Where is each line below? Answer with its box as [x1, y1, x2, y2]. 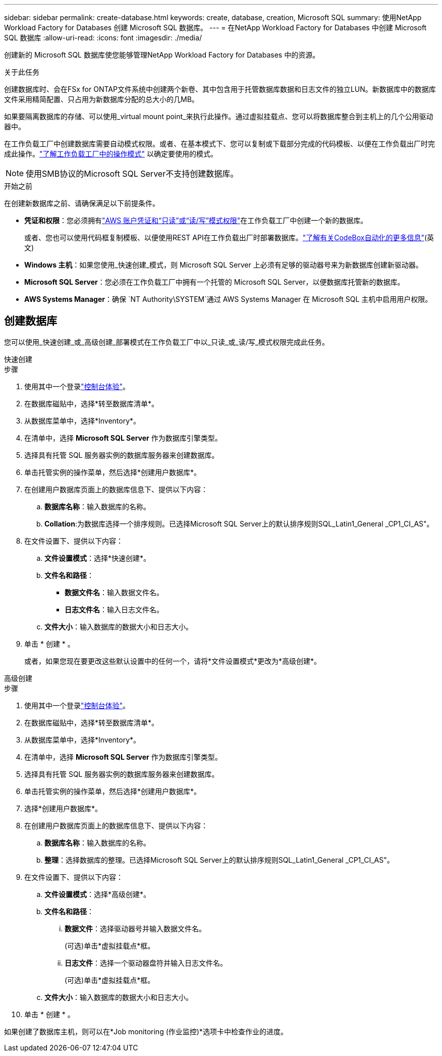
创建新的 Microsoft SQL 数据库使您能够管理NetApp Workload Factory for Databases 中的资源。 [4, 50, 320, 59]
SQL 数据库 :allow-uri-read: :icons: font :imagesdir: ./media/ [4, 33, 202, 42]
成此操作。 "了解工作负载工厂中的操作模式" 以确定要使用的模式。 [4, 149, 217, 158]
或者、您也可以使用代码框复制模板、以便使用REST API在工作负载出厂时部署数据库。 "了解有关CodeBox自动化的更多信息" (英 [24, 233, 434, 242]
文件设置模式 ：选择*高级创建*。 [44, 889, 151, 899]
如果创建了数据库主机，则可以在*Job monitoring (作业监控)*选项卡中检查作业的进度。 [4, 1027, 288, 1036]
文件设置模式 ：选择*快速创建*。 [44, 553, 151, 562]
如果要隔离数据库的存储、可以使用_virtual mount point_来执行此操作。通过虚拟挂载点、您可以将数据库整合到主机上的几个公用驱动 [4, 112, 433, 121]
